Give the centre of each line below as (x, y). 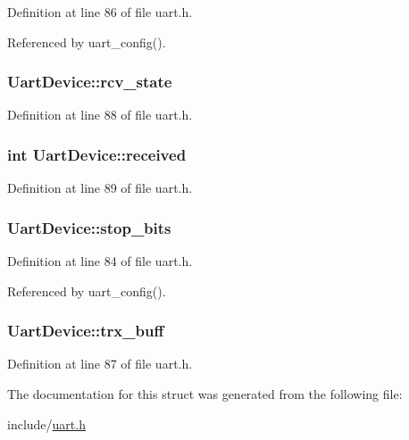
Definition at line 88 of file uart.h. (100, 115)
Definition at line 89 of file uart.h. (100, 188)
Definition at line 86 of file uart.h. (100, 12)
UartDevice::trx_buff (86, 331)
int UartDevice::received (97, 154)
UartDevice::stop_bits (89, 227)
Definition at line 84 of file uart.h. (100, 261)
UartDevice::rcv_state (90, 82)
